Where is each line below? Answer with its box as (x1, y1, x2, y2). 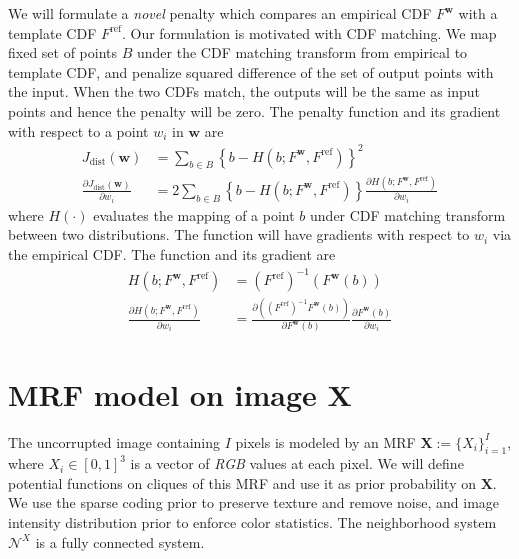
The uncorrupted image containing (8, 431, 221, 452)
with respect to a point (8, 120, 149, 141)
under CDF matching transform (310, 204, 506, 225)
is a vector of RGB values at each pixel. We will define (130, 453, 464, 474)
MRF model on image (8, 373, 317, 414)
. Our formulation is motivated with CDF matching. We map (121, 22, 497, 43)
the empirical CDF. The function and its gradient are (8, 243, 336, 264)
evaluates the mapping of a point (93, 204, 295, 225)
